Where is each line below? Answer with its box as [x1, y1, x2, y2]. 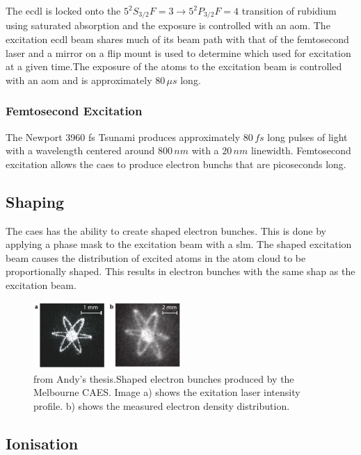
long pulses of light [267, 129, 348, 144]
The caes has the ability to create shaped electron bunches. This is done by [6, 223, 326, 238]
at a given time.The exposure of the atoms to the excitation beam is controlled [6, 59, 342, 74]
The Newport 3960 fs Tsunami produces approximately [6, 129, 241, 144]
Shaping [6, 190, 65, 212]
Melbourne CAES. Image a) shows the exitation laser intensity [33, 385, 300, 399]
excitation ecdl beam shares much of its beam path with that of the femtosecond [6, 32, 349, 47]
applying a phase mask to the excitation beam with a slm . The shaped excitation [6, 237, 352, 251]
